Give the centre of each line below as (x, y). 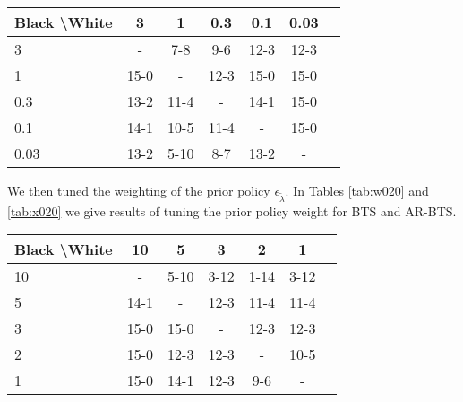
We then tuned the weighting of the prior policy (139, 190)
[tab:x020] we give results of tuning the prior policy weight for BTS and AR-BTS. (232, 210)
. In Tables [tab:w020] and (357, 190)
